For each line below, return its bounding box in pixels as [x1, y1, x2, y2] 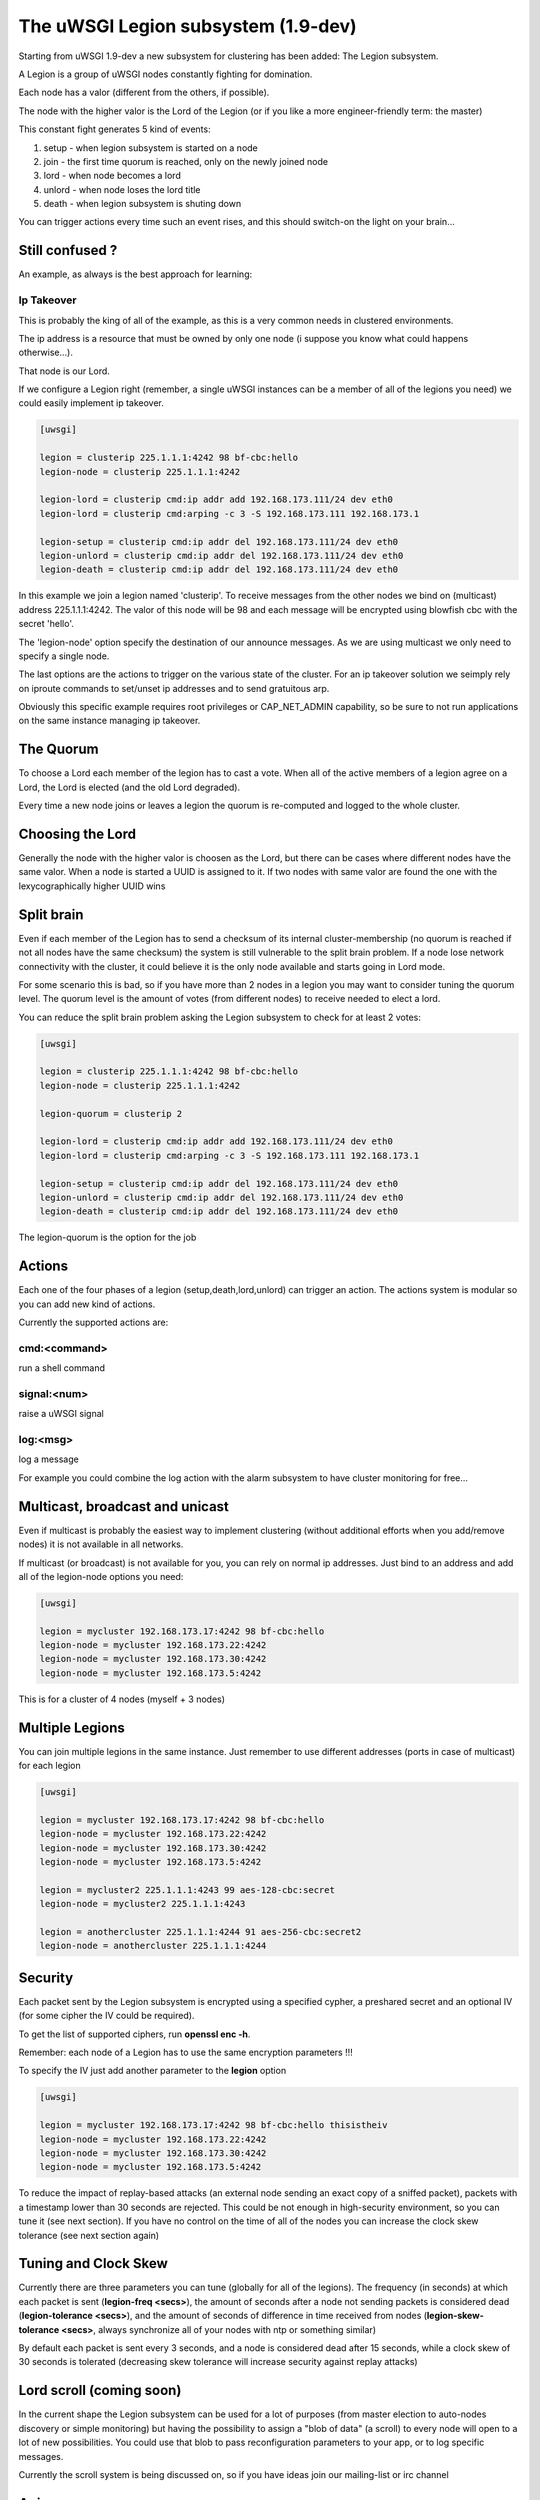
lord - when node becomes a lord [43, 170, 182, 182]
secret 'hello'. [18, 618, 74, 630]
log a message [18, 1453, 79, 1465]
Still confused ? [18, 242, 118, 259]
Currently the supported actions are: [18, 1316, 169, 1329]
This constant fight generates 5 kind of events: [18, 123, 211, 135]
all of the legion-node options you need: [18, 1570, 184, 1582]
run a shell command [18, 1362, 105, 1374]
